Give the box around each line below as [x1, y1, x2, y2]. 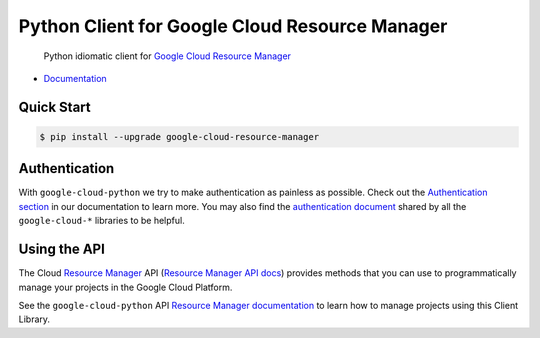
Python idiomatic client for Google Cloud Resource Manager [43, 50, 292, 62]
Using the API [18, 241, 105, 258]
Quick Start [18, 98, 91, 115]
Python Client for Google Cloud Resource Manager [18, 15, 448, 37]
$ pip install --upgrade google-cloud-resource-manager [39, 131, 320, 142]
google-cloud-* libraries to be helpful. [18, 215, 185, 227]
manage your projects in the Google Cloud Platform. [18, 281, 233, 293]
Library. [18, 313, 50, 325]
